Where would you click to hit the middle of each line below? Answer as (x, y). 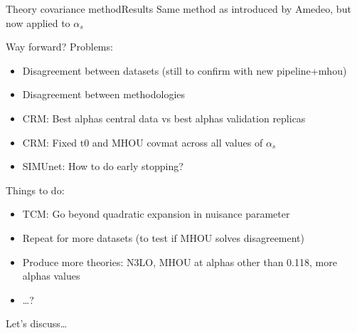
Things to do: (35, 190)
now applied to (38, 22)
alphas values (51, 276)
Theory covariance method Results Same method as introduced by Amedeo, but (178, 9)
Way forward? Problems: (59, 47)
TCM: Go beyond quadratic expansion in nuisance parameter (156, 214)
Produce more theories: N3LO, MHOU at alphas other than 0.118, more (180, 261)
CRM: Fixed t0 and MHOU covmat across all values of (143, 142)
